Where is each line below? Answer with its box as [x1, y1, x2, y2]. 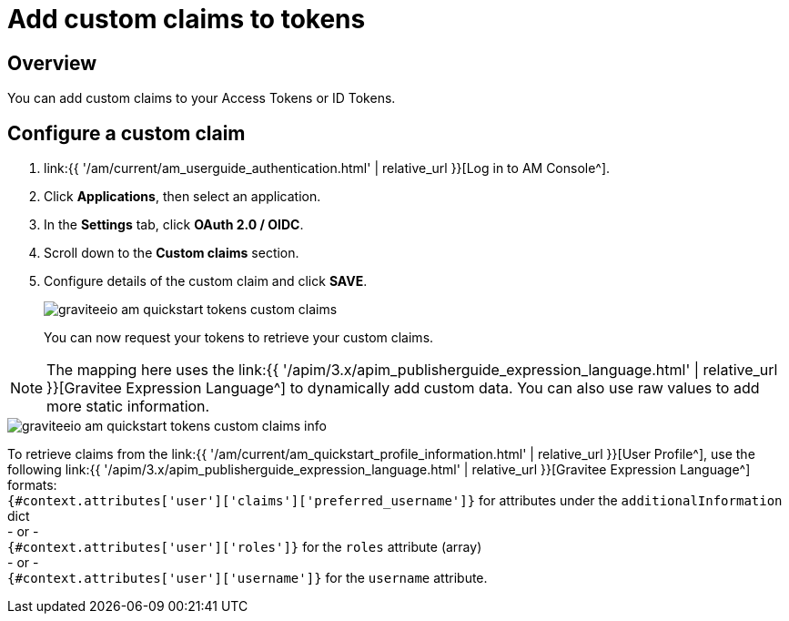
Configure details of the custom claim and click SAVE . [44, 273, 368, 290]
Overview [7, 51, 97, 75]
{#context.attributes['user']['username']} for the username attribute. [7, 570, 488, 586]
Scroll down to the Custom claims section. [44, 245, 299, 261]
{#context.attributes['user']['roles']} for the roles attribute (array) [7, 539, 482, 555]
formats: [7, 477, 57, 494]
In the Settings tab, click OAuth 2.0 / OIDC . [44, 217, 304, 233]
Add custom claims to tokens [7, 4, 366, 35]
